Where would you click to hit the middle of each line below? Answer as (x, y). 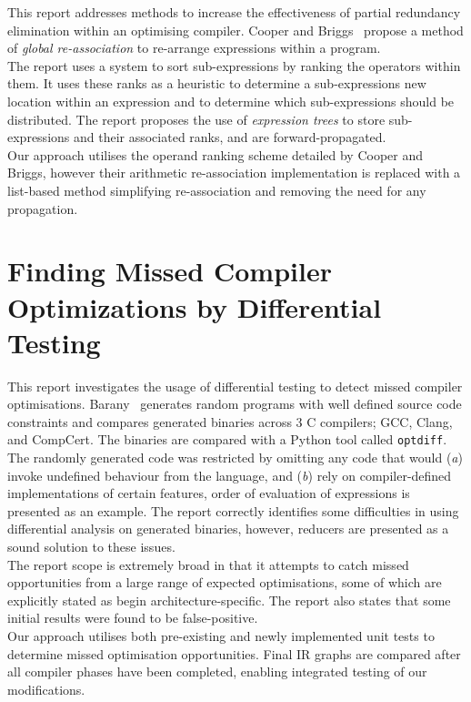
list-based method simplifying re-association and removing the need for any (217, 190)
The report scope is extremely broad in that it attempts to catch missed (208, 564)
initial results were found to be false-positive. (133, 618)
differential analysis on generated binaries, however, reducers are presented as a (228, 529)
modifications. (46, 689)
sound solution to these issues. (91, 547)
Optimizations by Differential (195, 306)
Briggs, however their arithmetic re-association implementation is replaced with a (234, 173)
